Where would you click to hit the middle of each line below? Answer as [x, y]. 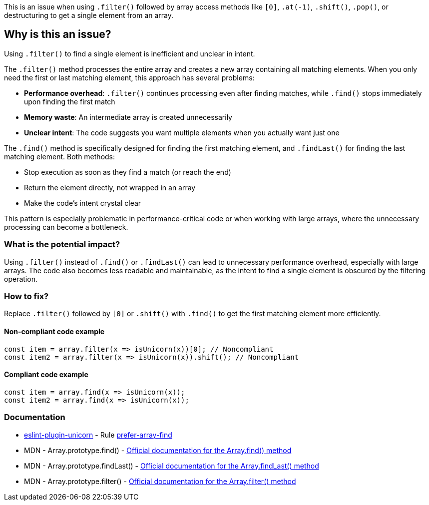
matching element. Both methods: [60, 156]
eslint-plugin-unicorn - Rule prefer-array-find [98, 435]
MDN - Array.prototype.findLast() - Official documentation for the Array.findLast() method [172, 466]
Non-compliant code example [54, 331]
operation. [21, 279]
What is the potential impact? [62, 245]
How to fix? [26, 296]
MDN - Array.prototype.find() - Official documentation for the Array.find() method [158, 450]
